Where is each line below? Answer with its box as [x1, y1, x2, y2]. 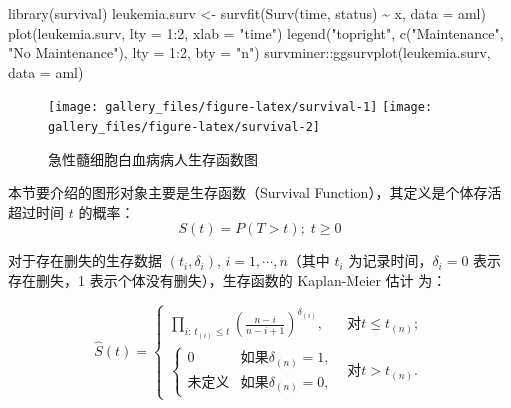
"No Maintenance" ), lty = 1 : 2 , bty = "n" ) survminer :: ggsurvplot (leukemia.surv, [8, 42, 491, 63]
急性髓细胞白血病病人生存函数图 [48, 148, 258, 169]
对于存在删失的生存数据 [8, 250, 162, 271]
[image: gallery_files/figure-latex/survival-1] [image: [48, 100, 433, 115]
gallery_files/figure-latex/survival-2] [48, 120, 321, 135]
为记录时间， [348, 250, 433, 271]
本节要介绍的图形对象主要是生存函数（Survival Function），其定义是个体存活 [8, 182, 502, 203]
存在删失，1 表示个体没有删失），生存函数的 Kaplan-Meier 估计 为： [8, 270, 447, 291]
